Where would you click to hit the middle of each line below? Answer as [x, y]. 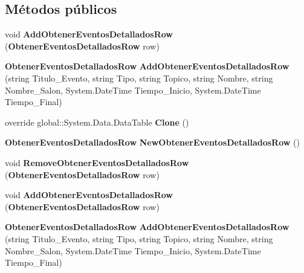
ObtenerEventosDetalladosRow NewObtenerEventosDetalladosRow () [152, 142]
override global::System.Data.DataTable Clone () [97, 122]
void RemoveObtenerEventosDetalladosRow [97, 162]
